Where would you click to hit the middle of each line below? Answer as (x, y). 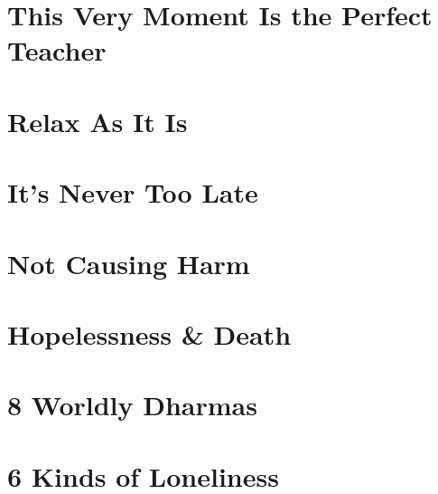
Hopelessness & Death (149, 333)
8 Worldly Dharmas (132, 405)
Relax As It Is (98, 121)
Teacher (57, 50)
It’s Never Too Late (133, 192)
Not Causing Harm (129, 263)
